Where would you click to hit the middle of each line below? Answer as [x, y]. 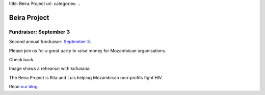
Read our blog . [24, 87]
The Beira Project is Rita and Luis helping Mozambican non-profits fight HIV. [86, 77]
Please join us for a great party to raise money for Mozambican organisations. [88, 50]
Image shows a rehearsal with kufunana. [50, 69]
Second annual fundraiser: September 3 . [50, 42]
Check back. [22, 59]
